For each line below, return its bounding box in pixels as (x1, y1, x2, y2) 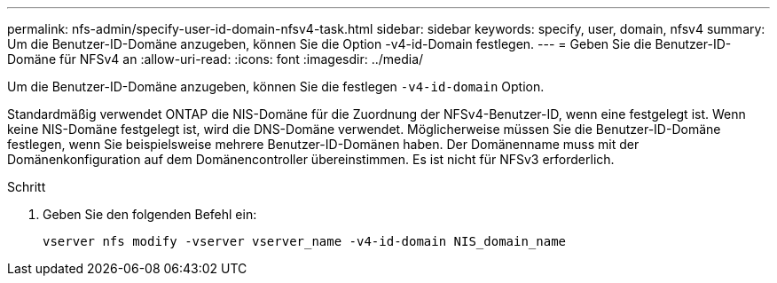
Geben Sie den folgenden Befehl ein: (43, 207, 257, 222)
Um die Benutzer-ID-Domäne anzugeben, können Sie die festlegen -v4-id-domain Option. (7, 79, 545, 94)
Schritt (7, 179, 46, 194)
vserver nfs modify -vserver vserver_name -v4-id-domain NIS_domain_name (43, 234, 567, 248)
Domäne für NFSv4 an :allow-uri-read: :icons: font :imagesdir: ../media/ (7, 51, 424, 67)
